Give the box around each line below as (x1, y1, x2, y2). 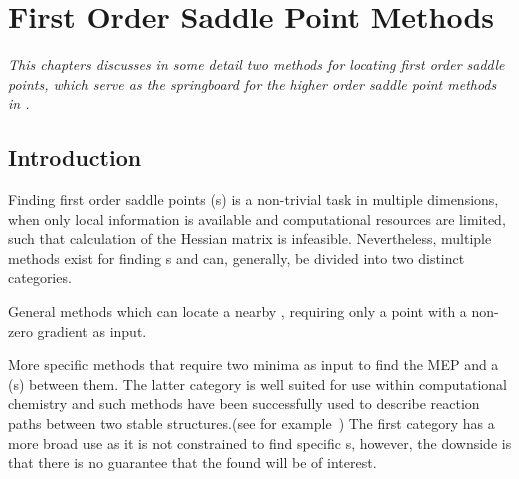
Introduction (8, 142, 142, 173)
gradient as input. (37, 320, 147, 341)
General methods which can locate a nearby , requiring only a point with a (8, 301, 467, 322)
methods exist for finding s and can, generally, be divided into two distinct (8, 247, 465, 268)
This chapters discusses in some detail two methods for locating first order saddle (8, 54, 505, 75)
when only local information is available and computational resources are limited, (8, 208, 506, 229)
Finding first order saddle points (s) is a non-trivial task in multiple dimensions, (8, 189, 499, 210)
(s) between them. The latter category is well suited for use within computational (8, 373, 507, 394)
